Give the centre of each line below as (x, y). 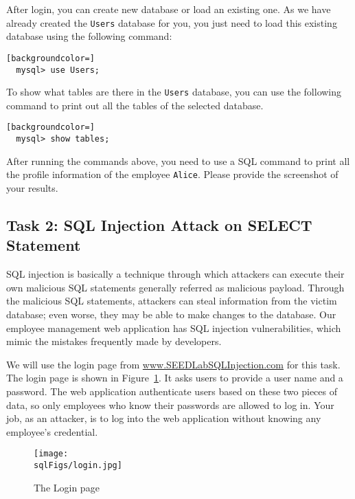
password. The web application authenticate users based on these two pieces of (172, 391)
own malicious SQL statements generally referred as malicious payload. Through (175, 287)
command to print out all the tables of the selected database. (135, 105)
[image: (51, 454)
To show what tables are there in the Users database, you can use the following (174, 92)
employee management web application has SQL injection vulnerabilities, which (174, 328)
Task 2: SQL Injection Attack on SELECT (159, 224)
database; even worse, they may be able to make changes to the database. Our (171, 314)
